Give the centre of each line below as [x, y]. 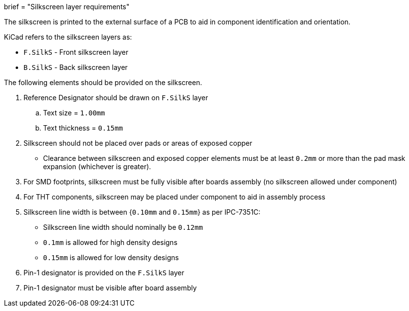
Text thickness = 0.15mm [83, 128]
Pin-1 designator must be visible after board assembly [110, 288]
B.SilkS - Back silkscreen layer [76, 67]
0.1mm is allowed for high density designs [110, 242]
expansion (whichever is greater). [97, 167]
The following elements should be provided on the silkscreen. [103, 82]
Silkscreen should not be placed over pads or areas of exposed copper [138, 143]
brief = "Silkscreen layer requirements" [67, 7]
